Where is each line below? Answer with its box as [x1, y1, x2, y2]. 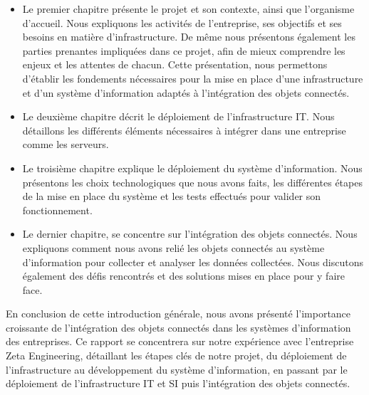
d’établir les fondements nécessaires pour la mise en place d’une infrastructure [22, 70, 363, 85]
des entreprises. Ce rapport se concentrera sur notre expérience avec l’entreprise [6, 334, 354, 349]
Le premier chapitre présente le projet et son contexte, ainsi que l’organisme [22, 1, 355, 16]
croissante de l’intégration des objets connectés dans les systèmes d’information [6, 320, 351, 335]
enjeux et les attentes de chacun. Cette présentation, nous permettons [22, 57, 328, 72]
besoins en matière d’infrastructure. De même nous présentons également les [22, 29, 355, 44]
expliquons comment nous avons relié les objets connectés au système [22, 240, 325, 255]
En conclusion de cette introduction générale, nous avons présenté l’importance [6, 306, 351, 321]
